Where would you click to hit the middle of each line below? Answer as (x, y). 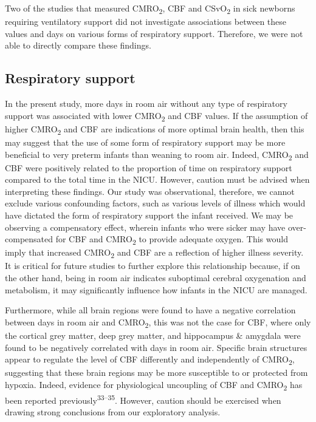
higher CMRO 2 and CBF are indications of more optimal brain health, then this (155, 129)
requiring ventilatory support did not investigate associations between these (146, 22)
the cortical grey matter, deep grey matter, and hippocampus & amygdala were (153, 335)
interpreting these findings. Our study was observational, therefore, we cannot (150, 191)
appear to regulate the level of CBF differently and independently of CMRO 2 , (150, 360)
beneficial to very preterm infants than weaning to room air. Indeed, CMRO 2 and (157, 155)
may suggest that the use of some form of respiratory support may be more (145, 142)
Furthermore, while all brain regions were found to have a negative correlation (150, 310)
